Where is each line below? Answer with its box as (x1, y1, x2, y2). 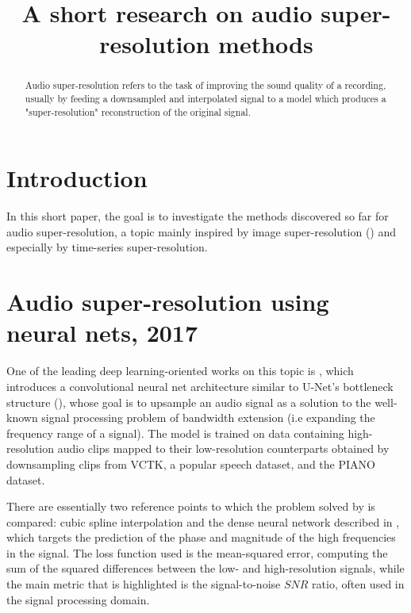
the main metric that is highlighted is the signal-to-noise (6, 576, 281, 592)
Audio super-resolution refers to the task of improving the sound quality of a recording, (25, 79, 386, 92)
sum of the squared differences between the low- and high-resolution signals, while (6, 560, 405, 577)
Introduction (6, 162, 148, 194)
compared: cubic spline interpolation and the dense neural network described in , (6, 513, 400, 530)
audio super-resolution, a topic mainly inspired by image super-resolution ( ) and (6, 223, 397, 239)
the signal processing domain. (6, 591, 150, 607)
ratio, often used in (312, 576, 405, 592)
